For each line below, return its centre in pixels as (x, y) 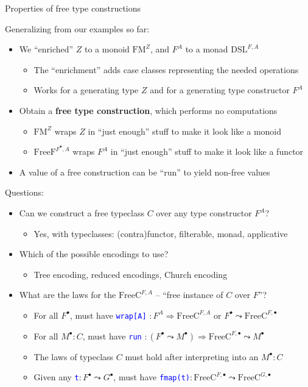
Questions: (24, 192)
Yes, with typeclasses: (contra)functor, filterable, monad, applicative (161, 233)
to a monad (207, 49)
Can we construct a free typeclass (82, 213)
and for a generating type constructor (220, 90)
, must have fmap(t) (152, 377)
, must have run (112, 336)
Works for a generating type (86, 90)
